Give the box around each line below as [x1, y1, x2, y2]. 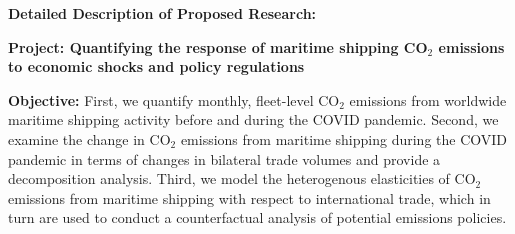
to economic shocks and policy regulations [8, 56, 305, 77]
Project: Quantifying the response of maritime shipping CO [8, 36, 428, 57]
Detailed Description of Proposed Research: [8, 3, 317, 23]
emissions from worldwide [349, 89, 507, 110]
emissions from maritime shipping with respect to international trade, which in [8, 187, 491, 208]
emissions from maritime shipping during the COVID [180, 128, 508, 149]
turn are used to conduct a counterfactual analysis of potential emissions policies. [8, 207, 507, 228]
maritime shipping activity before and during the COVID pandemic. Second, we [8, 109, 499, 130]
